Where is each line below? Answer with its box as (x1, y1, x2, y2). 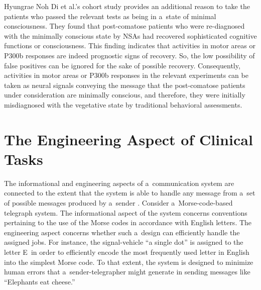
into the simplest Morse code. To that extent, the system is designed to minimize (4, 256, 253, 267)
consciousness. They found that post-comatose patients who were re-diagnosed (4, 21, 245, 31)
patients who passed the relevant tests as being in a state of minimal (4, 11, 216, 21)
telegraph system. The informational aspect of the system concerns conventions (4, 207, 247, 218)
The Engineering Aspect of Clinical (4, 129, 253, 149)
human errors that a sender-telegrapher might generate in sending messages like (4, 266, 250, 277)
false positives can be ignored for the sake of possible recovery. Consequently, (4, 60, 240, 70)
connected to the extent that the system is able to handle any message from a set (4, 187, 255, 198)
